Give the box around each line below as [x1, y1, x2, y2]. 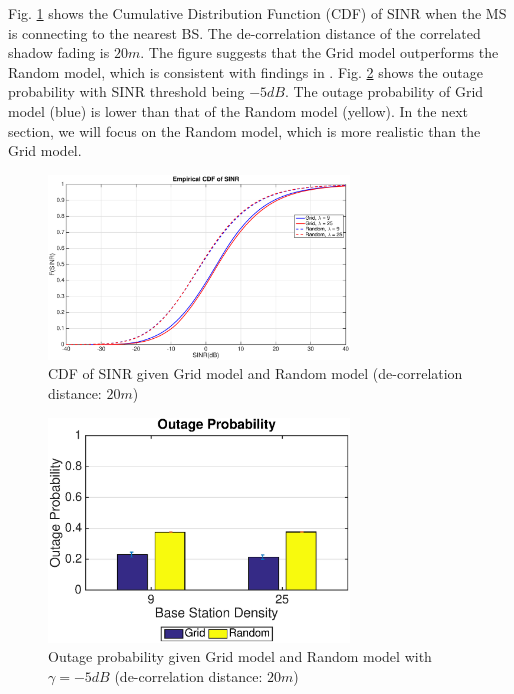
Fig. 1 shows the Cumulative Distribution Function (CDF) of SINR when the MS [8, 3, 507, 23]
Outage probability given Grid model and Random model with [48, 646, 432, 667]
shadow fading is [8, 42, 110, 63]
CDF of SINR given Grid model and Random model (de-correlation [48, 363, 463, 384]
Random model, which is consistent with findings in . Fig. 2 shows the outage [8, 61, 483, 82]
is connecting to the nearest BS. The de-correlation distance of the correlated [8, 22, 481, 43]
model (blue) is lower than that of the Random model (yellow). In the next [8, 100, 468, 121]
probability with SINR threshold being [8, 81, 245, 102]
